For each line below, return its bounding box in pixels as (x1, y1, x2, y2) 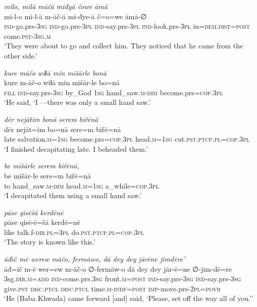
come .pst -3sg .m (4, 30, 51, 41)
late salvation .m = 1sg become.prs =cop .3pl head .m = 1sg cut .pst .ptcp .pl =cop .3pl (4, 134, 250, 144)
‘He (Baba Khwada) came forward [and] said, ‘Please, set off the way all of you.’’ (4, 293, 253, 303)
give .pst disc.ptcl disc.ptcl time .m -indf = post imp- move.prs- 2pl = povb (4, 283, 221, 293)
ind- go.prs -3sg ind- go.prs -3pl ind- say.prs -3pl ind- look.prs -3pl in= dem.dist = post (4, 21, 250, 31)
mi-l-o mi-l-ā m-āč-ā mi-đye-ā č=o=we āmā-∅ (4, 11, 147, 21)
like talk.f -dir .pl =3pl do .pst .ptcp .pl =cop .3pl (4, 226, 144, 237)
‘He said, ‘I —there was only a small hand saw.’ (4, 97, 151, 107)
